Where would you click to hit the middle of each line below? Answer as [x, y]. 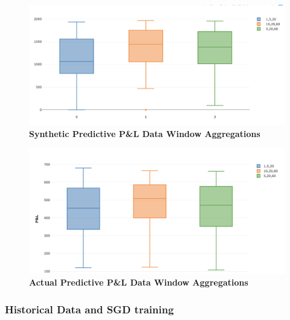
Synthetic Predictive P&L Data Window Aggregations [145, 133]
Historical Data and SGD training [89, 309]
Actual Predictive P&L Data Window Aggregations [139, 282]
